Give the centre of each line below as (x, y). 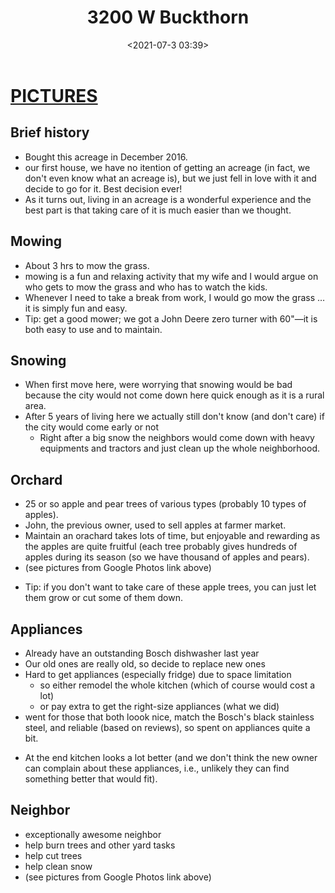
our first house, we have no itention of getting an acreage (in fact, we (167, 167)
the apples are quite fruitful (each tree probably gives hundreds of (161, 547)
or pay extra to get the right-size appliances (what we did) (159, 706)
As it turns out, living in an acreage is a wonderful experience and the (168, 199)
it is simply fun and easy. (76, 308)
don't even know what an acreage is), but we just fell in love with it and (170, 178)
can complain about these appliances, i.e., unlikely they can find (157, 768)
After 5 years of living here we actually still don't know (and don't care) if (174, 417)
